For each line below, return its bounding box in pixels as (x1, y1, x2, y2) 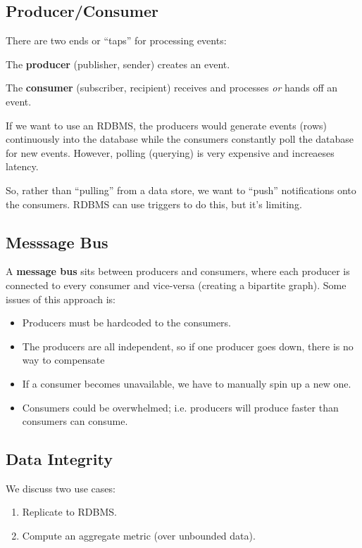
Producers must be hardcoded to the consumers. (22, 315, 232, 330)
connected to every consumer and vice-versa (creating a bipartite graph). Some (6, 277, 347, 292)
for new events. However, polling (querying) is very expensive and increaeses (6, 145, 335, 160)
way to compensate (22, 352, 105, 367)
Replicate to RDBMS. (22, 504, 117, 519)
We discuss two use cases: (6, 480, 116, 495)
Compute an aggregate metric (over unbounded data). (22, 528, 256, 543)
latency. (6, 159, 39, 174)
